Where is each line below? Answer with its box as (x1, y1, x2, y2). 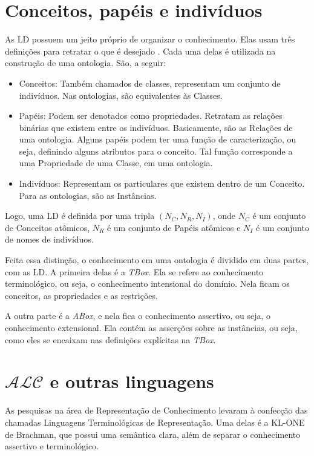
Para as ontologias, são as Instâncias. (19, 189, 157, 201)
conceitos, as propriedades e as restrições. (5, 289, 158, 301)
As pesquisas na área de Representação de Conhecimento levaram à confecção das (5, 404, 308, 417)
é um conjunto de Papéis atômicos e (106, 221, 241, 233)
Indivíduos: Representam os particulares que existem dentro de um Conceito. (19, 177, 305, 190)
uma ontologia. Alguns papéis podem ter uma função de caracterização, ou (19, 133, 296, 146)
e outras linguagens (50, 369, 214, 394)
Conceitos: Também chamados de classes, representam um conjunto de (19, 76, 281, 89)
